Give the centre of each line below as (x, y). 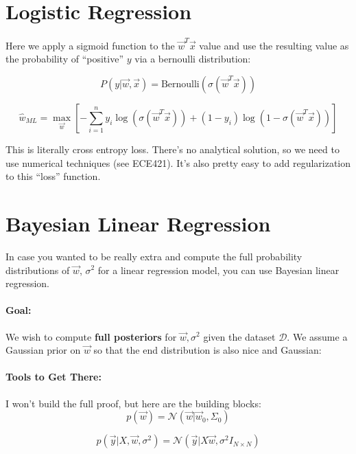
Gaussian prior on (43, 350)
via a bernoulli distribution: (193, 59)
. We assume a (317, 336)
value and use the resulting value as (274, 45)
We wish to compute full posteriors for (91, 336)
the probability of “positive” (65, 59)
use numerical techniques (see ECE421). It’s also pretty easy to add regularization (178, 162)
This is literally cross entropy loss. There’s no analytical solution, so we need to (173, 149)
